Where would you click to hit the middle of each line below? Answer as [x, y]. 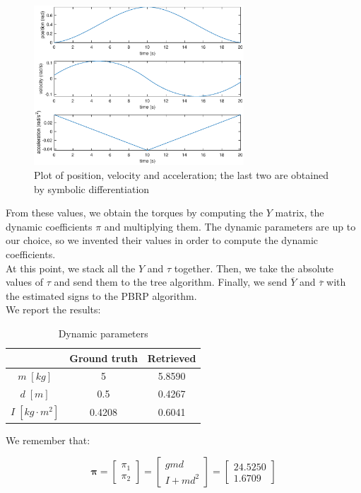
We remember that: [48, 440]
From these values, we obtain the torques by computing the [135, 213]
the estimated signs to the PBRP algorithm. [101, 295]
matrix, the [300, 213]
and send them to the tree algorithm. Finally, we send [171, 282]
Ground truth [103, 358]
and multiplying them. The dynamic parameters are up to [230, 226]
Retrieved [172, 358]
